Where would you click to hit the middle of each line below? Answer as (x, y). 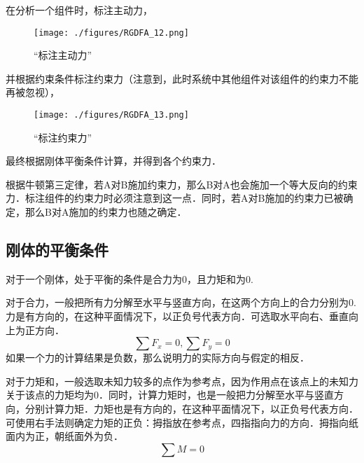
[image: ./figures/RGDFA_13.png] (111, 115)
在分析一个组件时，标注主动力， (79, 10)
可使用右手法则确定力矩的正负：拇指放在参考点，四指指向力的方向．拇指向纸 (182, 422)
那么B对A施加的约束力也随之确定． (106, 212)
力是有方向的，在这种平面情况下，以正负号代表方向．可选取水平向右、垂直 (177, 316)
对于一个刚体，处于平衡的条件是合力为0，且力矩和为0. (129, 278)
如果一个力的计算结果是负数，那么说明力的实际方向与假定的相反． (157, 358)
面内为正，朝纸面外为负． (64, 436)
